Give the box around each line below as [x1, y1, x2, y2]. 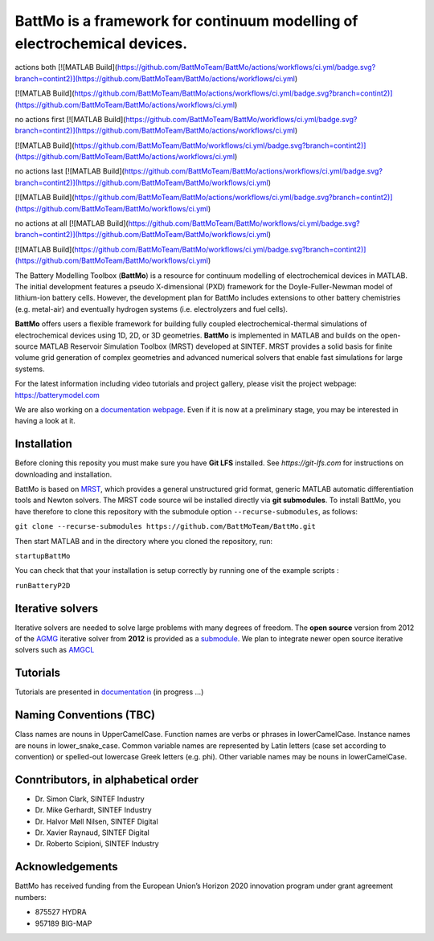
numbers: [14, 892, 47, 902]
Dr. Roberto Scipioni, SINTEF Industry [35, 839, 160, 849]
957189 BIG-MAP [35, 918, 92, 928]
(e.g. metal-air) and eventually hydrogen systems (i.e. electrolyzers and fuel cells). [14, 304, 289, 313]
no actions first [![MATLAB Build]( [14, 114, 126, 124]
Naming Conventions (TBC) [14, 708, 156, 722]
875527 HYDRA [35, 907, 88, 917]
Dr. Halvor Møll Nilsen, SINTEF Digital [35, 816, 158, 826]
